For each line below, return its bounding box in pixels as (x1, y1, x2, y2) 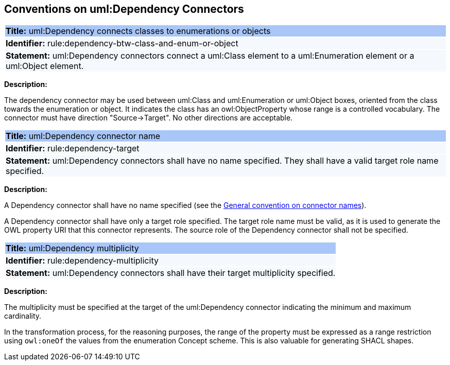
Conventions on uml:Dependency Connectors (4, 3, 244, 15)
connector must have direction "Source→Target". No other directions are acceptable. (4, 113, 293, 123)
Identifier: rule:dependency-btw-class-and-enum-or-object (6, 38, 238, 49)
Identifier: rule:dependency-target (6, 143, 140, 154)
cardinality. (4, 311, 42, 321)
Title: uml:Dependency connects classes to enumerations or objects (6, 26, 271, 37)
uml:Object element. (6, 61, 84, 72)
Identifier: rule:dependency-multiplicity (6, 255, 159, 266)
